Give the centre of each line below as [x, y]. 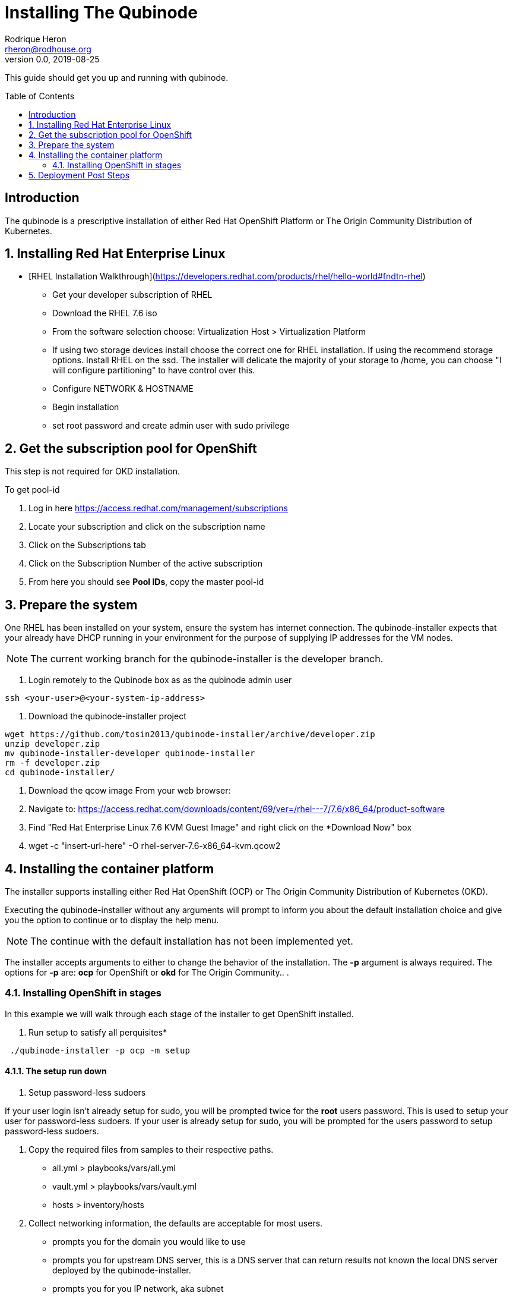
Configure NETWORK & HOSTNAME [123, 389]
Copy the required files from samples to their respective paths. [151, 1149]
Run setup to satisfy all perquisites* [98, 1032]
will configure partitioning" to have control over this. [154, 370]
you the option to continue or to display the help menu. [112, 920]
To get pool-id [32, 490]
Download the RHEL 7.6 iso [105, 313]
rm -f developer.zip [53, 763]
